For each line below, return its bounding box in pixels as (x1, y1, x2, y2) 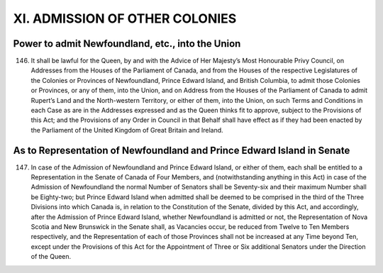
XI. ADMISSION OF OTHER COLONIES (13, 11, 237, 26)
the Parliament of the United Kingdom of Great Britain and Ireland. (30, 126, 223, 134)
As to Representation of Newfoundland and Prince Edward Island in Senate (13, 144, 350, 156)
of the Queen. (30, 252, 72, 261)
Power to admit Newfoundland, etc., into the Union (13, 38, 241, 50)
